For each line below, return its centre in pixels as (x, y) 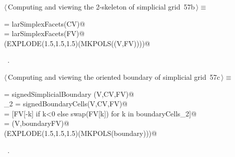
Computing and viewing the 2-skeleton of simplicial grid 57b (101, 7)
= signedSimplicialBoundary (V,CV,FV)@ (69, 94)
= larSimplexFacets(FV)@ (44, 33)
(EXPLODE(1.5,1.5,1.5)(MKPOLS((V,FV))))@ (77, 43)
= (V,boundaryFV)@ (37, 123)
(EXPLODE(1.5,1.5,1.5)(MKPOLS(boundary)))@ (81, 133)
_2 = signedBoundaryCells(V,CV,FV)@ (66, 104)
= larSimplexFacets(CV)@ (45, 23)
